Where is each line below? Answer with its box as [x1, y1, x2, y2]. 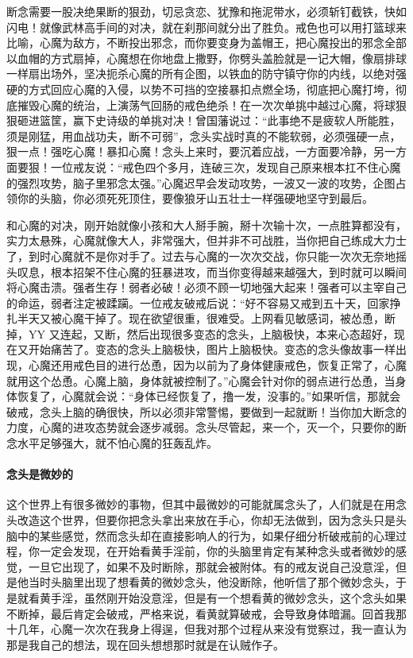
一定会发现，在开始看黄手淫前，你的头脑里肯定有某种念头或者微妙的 [39, 543, 396, 559]
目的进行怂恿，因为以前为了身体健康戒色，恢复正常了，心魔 [95, 357, 407, 374]
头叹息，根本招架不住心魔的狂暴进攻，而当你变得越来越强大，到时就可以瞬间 [6, 263, 407, 280]
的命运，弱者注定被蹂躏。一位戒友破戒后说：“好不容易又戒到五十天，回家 [6, 294, 390, 311]
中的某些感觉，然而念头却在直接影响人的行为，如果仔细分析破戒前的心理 [17, 527, 396, 544]
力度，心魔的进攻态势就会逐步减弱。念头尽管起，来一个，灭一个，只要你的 [6, 419, 396, 435]
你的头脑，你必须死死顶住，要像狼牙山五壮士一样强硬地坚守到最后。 [17, 190, 373, 207]
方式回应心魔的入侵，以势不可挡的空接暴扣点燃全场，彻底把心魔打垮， [28, 80, 396, 97]
